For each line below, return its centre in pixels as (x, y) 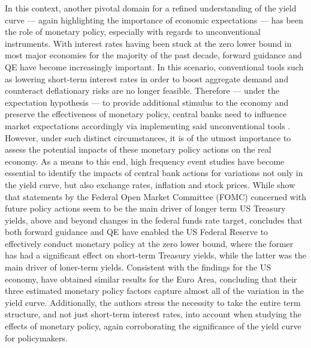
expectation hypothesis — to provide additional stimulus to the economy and (147, 102)
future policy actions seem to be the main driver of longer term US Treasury (145, 208)
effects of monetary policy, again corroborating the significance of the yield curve (153, 326)
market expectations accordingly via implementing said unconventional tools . (148, 125)
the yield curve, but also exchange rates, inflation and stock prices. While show (150, 184)
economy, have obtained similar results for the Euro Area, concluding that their (151, 279)
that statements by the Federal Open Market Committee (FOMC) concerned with (156, 196)
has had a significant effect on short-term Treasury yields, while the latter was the (156, 255)
